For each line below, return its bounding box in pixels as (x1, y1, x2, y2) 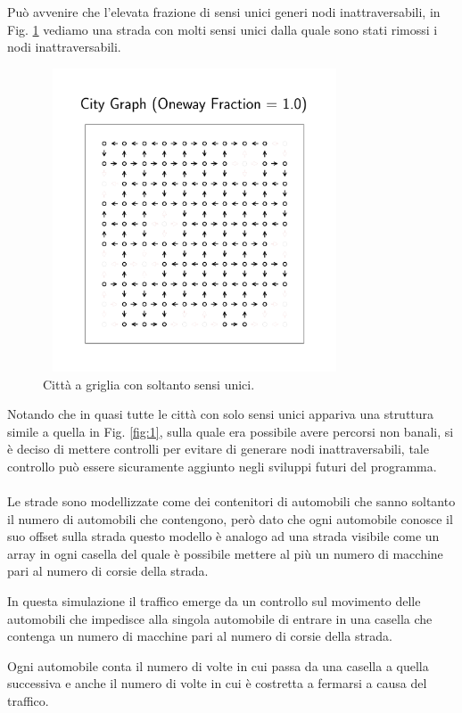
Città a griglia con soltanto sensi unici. (43, 374, 255, 393)
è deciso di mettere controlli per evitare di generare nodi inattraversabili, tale (7, 439, 429, 458)
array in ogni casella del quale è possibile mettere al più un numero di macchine (7, 544, 443, 562)
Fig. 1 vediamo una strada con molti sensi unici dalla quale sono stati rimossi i (7, 20, 438, 38)
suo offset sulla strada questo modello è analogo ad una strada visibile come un (7, 527, 440, 545)
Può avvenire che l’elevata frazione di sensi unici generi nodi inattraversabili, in (7, 3, 441, 20)
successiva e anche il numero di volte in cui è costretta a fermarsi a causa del (7, 674, 427, 693)
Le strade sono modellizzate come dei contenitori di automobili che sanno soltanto (7, 492, 456, 511)
